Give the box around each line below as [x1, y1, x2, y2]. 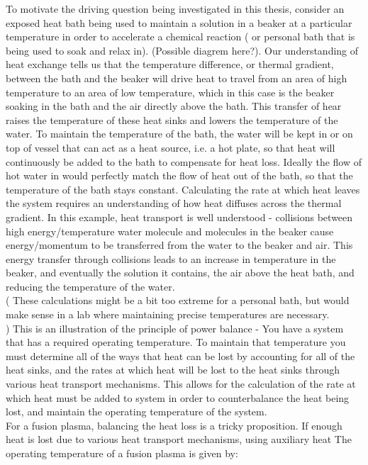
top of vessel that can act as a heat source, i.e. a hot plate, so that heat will [6, 140, 335, 155]
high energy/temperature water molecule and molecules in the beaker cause [6, 223, 334, 238]
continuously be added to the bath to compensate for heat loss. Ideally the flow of [6, 154, 362, 169]
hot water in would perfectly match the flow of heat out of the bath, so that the [6, 168, 353, 183]
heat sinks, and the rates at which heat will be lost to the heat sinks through [6, 362, 340, 377]
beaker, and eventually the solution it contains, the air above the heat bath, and [6, 265, 355, 280]
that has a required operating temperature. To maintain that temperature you [6, 335, 346, 349]
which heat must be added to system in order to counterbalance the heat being [6, 390, 350, 405]
